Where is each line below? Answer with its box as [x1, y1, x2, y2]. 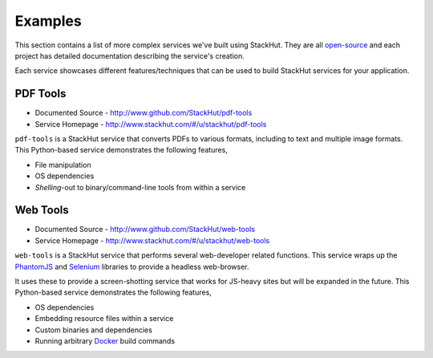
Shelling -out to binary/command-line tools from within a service [34, 182, 246, 192]
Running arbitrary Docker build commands [34, 336, 176, 345]
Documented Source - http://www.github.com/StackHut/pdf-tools [34, 108, 253, 118]
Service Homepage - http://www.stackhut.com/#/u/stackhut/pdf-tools [34, 119, 267, 128]
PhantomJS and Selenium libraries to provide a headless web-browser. [14, 262, 249, 271]
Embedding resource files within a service [34, 314, 174, 323]
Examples [14, 12, 82, 30]
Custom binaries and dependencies [34, 325, 152, 335]
